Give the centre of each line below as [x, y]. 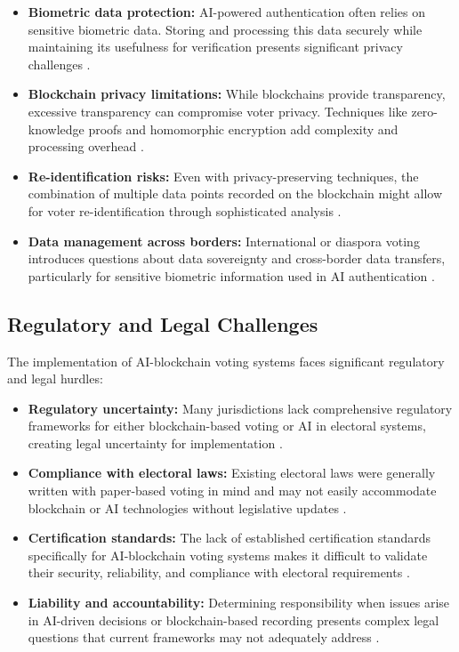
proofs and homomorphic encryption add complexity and [243, 129]
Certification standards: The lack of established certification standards [229, 538]
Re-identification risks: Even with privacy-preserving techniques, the [223, 176]
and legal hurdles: [55, 378]
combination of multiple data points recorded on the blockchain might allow [235, 193]
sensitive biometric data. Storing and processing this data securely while [225, 29]
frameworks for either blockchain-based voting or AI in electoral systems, [227, 426]
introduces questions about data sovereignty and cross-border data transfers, [237, 258]
